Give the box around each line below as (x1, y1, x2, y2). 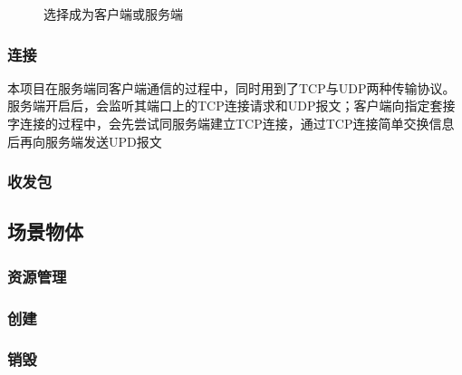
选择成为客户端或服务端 (43, 5, 183, 23)
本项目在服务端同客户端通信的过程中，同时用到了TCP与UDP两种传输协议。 (7, 78, 456, 97)
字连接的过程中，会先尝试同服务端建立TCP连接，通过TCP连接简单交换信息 (7, 114, 455, 132)
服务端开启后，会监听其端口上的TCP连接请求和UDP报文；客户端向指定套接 (7, 96, 456, 115)
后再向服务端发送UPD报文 (7, 131, 162, 150)
